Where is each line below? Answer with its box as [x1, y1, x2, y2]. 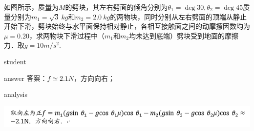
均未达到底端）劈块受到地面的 [128, 30, 225, 40]
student [4, 56, 26, 66]
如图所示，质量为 [4, 2, 59, 12]
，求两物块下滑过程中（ [29, 30, 105, 40]
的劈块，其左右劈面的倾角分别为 [65, 2, 168, 12]
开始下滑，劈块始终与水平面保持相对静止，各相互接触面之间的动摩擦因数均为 [4, 21, 250, 31]
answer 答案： [4, 73, 47, 83]
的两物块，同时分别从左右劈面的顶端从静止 [110, 11, 247, 21]
